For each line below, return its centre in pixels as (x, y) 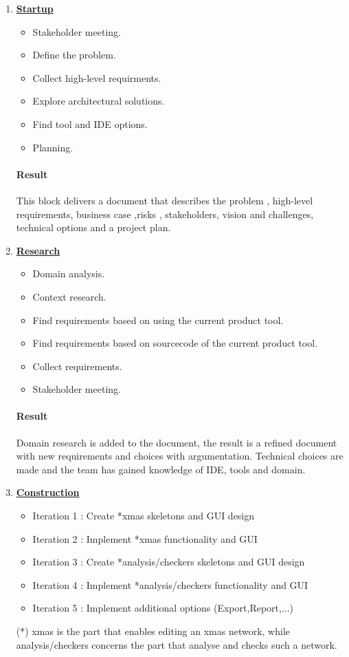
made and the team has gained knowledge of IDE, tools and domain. (161, 469)
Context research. (69, 296)
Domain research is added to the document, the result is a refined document (177, 442)
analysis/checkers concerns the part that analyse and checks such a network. (177, 644)
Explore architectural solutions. (99, 101)
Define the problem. (74, 55)
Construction (48, 492)
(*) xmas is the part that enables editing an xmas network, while (153, 631)
